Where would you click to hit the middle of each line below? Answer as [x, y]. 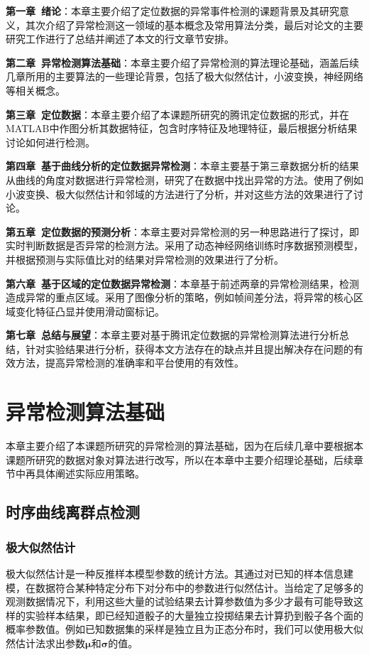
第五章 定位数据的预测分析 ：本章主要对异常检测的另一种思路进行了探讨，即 [183, 231]
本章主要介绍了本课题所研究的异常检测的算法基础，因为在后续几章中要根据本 [184, 446]
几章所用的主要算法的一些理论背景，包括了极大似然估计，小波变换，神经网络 [184, 76]
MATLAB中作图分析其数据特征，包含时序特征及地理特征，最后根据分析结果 [182, 128]
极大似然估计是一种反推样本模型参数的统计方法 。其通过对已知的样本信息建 [180, 573]
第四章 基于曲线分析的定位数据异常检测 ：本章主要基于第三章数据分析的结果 [183, 166]
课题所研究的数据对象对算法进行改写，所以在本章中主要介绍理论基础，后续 [180, 459]
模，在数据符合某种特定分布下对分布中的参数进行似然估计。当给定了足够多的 [184, 587]
